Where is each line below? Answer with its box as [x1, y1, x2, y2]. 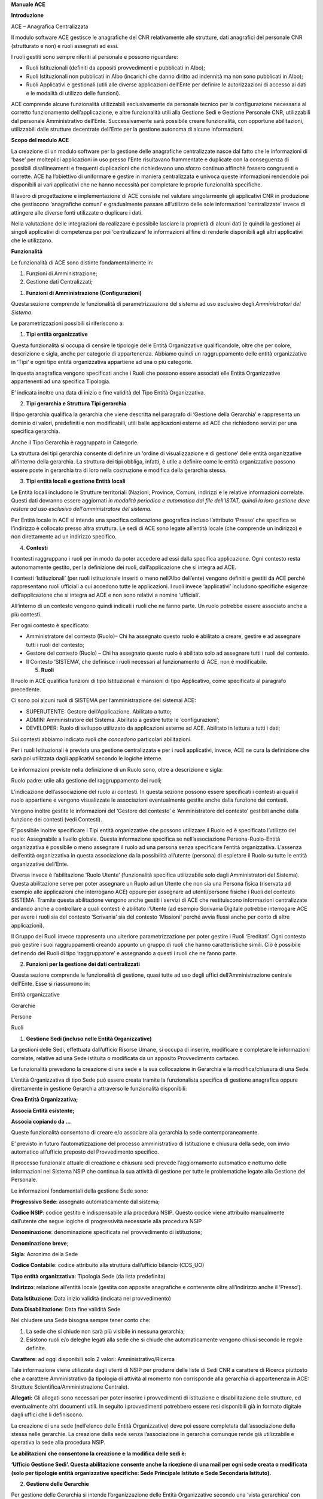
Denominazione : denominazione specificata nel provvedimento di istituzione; [11, 1229, 203, 1236]
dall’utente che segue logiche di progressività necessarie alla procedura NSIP [11, 1217, 202, 1224]
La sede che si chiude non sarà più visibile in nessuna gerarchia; [26, 1328, 185, 1335]
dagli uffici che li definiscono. [11, 1411, 84, 1418]
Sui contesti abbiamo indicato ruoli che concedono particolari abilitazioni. [11, 735, 192, 743]
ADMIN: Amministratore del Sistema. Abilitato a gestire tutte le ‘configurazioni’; [26, 716, 220, 723]
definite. [26, 1344, 47, 1351]
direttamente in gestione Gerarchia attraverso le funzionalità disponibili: [11, 1085, 187, 1092]
